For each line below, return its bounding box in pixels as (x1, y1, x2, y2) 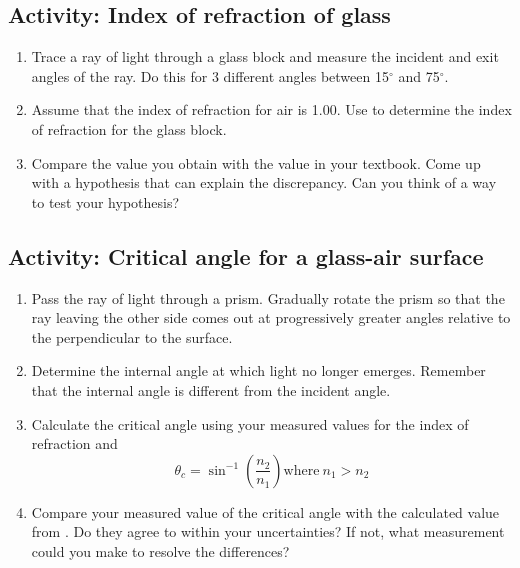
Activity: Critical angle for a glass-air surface (8, 240, 484, 271)
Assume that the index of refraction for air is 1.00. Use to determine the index (31, 99, 512, 120)
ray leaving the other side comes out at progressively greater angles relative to (31, 307, 511, 328)
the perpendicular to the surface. (31, 326, 233, 347)
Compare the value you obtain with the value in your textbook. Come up (31, 152, 481, 173)
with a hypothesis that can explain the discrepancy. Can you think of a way (31, 172, 497, 193)
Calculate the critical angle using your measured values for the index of (31, 413, 469, 434)
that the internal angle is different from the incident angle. (31, 379, 391, 400)
